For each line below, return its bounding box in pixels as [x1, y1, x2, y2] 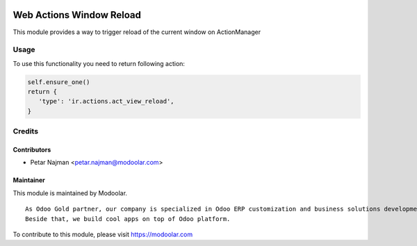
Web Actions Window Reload [13, 9, 142, 21]
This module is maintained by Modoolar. [13, 188, 128, 197]
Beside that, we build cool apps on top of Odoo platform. [25, 215, 231, 222]
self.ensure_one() [27, 78, 90, 86]
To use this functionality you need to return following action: [13, 59, 186, 67]
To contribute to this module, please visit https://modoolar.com [13, 230, 193, 238]
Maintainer [13, 176, 45, 184]
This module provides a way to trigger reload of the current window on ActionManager [13, 28, 261, 36]
